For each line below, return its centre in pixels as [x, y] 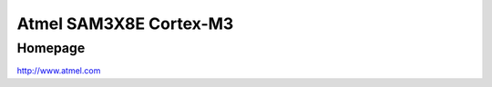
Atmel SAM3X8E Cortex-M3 [125, 24]
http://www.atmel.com [59, 71]
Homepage [51, 48]
